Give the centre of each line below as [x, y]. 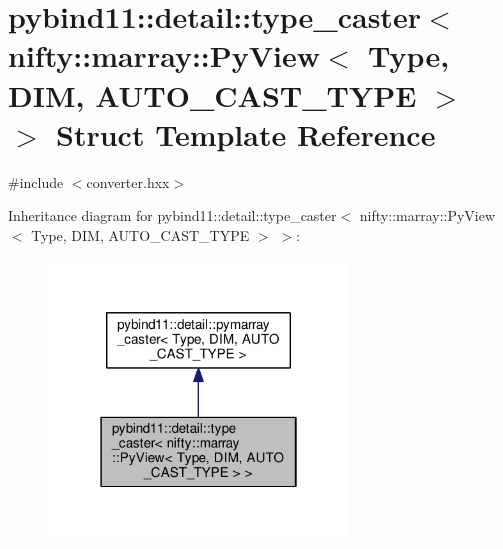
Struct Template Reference [246, 133]
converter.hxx [128, 181]
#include [36, 181]
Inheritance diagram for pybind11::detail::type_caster [172, 215]
